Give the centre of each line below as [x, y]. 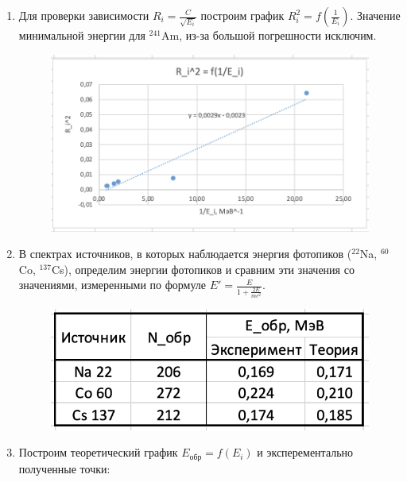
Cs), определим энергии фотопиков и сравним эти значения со [203, 269]
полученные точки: [64, 468]
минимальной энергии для [82, 35]
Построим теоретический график [98, 452]
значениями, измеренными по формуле [112, 285]
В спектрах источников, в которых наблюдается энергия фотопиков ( [185, 254]
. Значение [375, 15]
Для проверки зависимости [84, 15]
